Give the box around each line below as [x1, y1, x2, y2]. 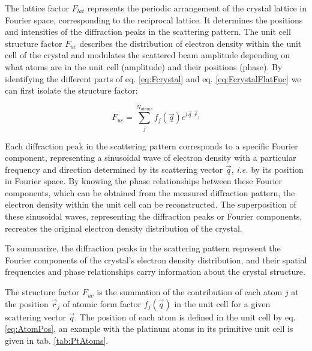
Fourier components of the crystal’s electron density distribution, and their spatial [5, 253, 307, 266]
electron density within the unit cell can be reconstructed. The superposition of [5, 198, 296, 211]
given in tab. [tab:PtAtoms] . [5, 334, 109, 346]
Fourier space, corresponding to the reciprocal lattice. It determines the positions [5, 13, 303, 26]
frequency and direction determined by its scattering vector [5, 163, 223, 175]
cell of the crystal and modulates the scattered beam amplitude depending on [5, 49, 290, 61]
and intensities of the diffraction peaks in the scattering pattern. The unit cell [5, 25, 291, 38]
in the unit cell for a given [174, 297, 271, 310]
